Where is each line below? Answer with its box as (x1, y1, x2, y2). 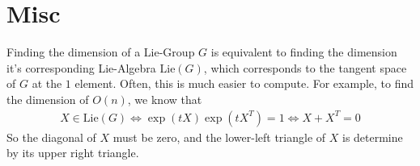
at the (32, 75, 62, 92)
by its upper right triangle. (6, 144, 139, 161)
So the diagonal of (6, 128, 96, 145)
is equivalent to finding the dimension (210, 44, 397, 60)
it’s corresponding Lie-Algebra (6, 59, 156, 76)
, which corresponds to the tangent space (203, 59, 407, 76)
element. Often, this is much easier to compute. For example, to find (74, 75, 414, 92)
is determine (342, 128, 403, 145)
